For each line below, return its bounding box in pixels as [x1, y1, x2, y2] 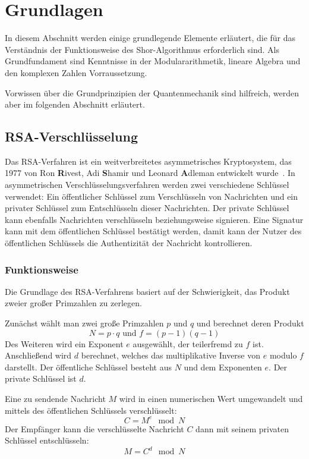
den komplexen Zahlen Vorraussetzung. [5, 66, 147, 78]
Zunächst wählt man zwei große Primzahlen [5, 317, 164, 329]
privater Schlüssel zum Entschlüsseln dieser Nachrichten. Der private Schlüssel [5, 202, 289, 214]
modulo [269, 349, 297, 361]
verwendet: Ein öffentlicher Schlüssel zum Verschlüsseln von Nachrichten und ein [5, 190, 298, 202]
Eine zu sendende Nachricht [5, 392, 106, 405]
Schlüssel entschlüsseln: [5, 434, 89, 447]
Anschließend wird [5, 349, 72, 361]
